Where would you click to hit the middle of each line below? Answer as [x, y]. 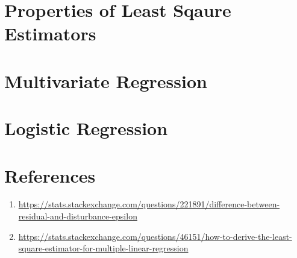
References [50, 175]
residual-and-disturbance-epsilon [78, 216]
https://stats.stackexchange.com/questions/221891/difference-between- [149, 204]
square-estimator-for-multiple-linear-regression [103, 248]
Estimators [50, 33]
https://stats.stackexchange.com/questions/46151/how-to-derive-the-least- [155, 236]
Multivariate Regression [106, 80]
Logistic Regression [86, 128]
